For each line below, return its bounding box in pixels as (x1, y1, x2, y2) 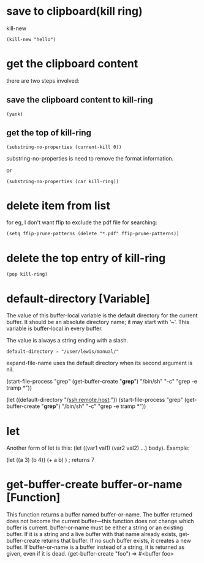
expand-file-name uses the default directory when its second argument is (6, 360, 193, 367)
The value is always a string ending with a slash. (6, 337, 129, 344)
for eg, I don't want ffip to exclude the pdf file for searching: (6, 219, 157, 226)
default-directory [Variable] (6, 292, 150, 306)
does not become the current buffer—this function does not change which (6, 518, 194, 525)
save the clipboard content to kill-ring (6, 95, 153, 105)
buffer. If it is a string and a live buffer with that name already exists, (6, 531, 178, 538)
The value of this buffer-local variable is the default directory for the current (6, 312, 198, 319)
